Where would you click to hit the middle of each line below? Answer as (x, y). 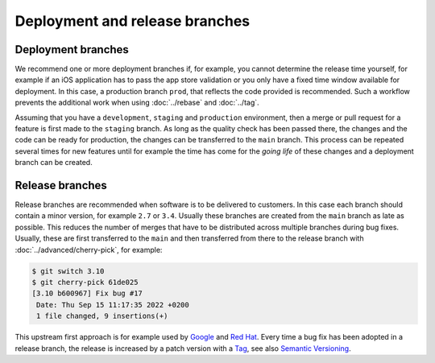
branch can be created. (54, 163)
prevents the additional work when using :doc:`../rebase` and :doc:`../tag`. (137, 103)
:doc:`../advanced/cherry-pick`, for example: (89, 250)
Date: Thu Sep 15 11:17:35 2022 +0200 (113, 305)
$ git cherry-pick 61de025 (85, 283)
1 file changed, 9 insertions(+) (102, 316)
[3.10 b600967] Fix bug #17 (87, 293)
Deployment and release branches (132, 21)
